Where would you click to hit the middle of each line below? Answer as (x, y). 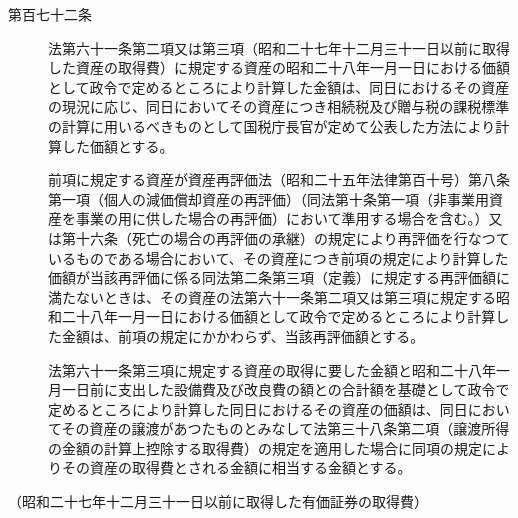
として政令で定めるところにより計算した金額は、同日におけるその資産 (279, 86)
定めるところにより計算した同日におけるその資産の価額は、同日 (258, 408)
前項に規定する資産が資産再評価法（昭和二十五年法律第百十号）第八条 (279, 179)
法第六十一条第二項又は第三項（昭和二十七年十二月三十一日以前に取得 (279, 47)
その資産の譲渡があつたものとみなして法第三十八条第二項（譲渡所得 (285, 428)
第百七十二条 (50, 14)
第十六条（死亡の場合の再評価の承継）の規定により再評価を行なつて (285, 237)
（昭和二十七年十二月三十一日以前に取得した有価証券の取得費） (218, 501)
